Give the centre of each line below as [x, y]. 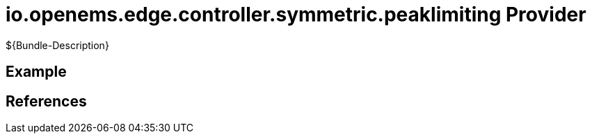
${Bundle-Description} [57, 45]
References [46, 101]
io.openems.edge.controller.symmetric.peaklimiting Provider [296, 15]
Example [36, 72]
